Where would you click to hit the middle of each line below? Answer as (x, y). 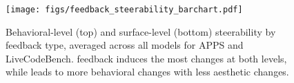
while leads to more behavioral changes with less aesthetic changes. (147, 72)
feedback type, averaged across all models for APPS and (125, 45)
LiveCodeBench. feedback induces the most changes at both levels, (146, 58)
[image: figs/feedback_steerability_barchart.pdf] (124, 10)
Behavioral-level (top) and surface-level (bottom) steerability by (141, 31)
